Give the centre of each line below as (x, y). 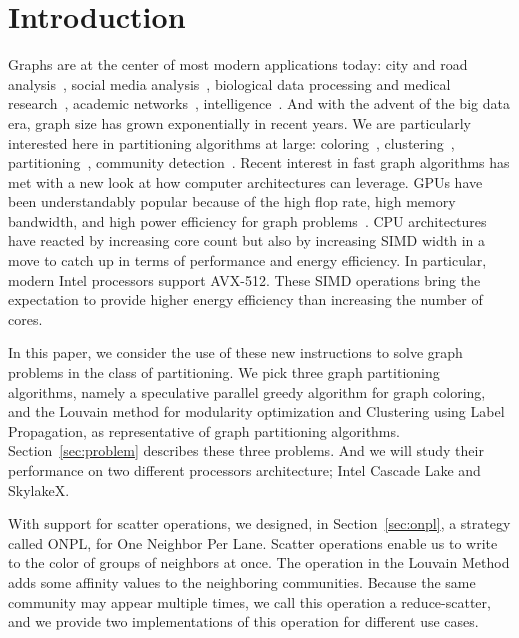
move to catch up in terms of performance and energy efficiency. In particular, (247, 260)
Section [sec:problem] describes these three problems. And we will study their (246, 450)
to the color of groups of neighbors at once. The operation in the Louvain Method (259, 562)
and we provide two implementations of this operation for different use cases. (243, 621)
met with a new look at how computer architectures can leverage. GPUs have (245, 181)
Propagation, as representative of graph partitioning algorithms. (204, 430)
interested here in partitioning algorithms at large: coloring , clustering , (231, 142)
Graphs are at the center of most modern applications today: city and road (238, 64)
